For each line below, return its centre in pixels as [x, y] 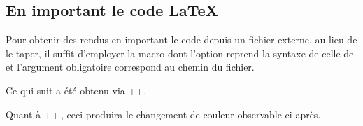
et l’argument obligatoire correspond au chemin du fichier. [130, 67]
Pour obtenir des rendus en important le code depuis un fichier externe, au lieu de [181, 40]
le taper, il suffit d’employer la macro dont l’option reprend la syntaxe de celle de [180, 53]
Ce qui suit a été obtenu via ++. [76, 90]
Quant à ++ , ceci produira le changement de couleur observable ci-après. [163, 114]
